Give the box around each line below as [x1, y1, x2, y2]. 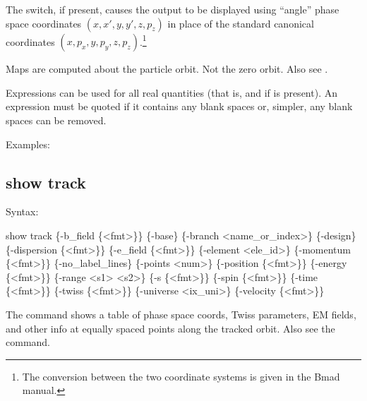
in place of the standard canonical [167, 16, 314, 30]
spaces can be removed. [6, 113, 107, 128]
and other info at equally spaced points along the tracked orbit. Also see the [6, 321, 335, 335]
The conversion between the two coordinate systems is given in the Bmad [22, 369, 340, 383]
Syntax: [6, 204, 39, 219]
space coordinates [6, 16, 82, 30]
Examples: [6, 136, 50, 151]
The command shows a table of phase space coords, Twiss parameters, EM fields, [6, 306, 356, 321]
